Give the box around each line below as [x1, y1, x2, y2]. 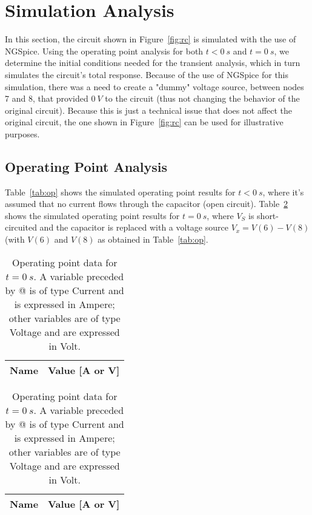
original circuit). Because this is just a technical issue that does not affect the [5, 103, 293, 116]
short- [257, 209, 279, 221]
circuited [5, 221, 37, 234]
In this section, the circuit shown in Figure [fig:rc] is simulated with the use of [5, 33, 296, 45]
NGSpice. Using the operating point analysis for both [5, 44, 204, 57]
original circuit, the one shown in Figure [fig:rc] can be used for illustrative [5, 116, 284, 128]
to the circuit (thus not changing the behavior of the [105, 92, 300, 105]
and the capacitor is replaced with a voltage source [39, 221, 228, 234]
